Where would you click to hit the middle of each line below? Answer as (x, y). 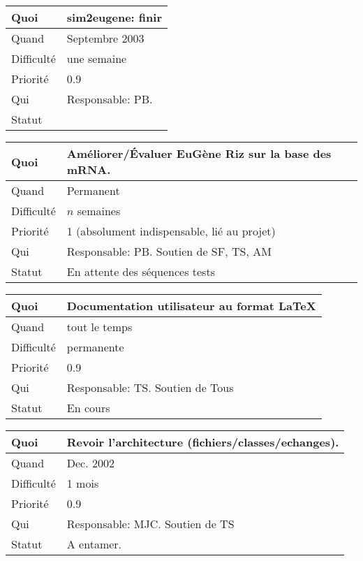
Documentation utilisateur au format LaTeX (191, 306)
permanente (95, 347)
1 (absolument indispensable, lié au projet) (171, 231)
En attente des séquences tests (141, 271)
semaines (99, 211)
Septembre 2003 (105, 38)
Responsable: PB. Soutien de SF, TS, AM (169, 251)
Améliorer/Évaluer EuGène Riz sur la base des (199, 153)
